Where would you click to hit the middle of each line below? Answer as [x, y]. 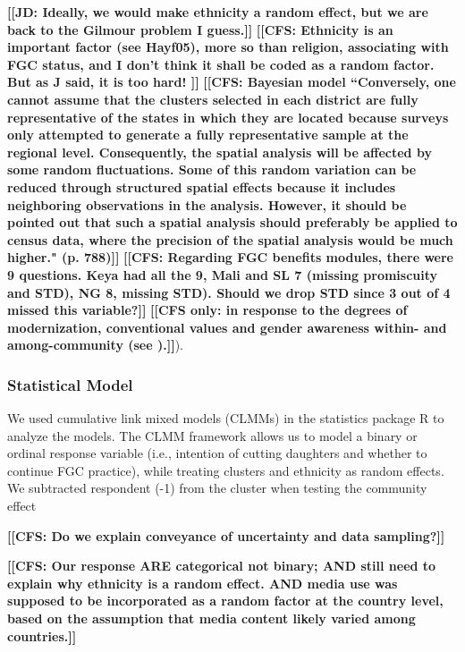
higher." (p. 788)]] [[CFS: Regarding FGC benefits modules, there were [230, 257]
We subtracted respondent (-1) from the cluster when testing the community [217, 488]
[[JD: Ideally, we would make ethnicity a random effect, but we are [218, 12]
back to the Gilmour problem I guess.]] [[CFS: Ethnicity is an [200, 29]
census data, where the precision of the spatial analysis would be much [230, 239]
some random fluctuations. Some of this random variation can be [212, 169]
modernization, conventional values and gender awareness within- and [227, 327]
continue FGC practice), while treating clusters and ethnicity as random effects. [226, 470]
